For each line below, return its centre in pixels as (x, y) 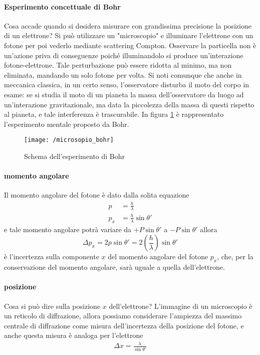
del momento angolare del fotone (158, 256)
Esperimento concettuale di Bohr (62, 6)
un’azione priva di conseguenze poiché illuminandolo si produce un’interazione (124, 55)
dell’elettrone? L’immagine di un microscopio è (181, 306)
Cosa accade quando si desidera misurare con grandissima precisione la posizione (128, 25)
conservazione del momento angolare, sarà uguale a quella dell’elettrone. (114, 267)
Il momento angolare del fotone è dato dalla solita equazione (97, 195)
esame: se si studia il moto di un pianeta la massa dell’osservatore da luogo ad (124, 94)
